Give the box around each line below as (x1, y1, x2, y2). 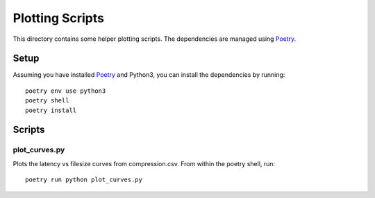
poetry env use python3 (25, 87, 106, 95)
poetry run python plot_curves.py (25, 176, 142, 183)
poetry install (25, 106, 77, 114)
